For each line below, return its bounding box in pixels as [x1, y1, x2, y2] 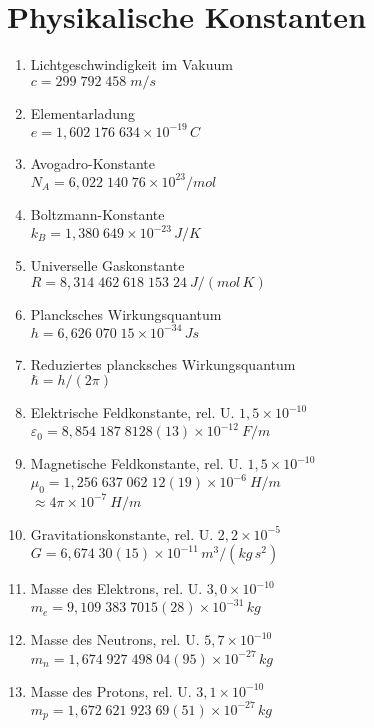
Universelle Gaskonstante [30, 255, 185, 275]
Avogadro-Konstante [30, 152, 155, 173]
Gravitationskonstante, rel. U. [30, 523, 214, 544]
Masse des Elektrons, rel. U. [30, 578, 203, 599]
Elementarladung [30, 102, 135, 123]
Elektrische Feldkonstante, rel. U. [30, 402, 235, 423]
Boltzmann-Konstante [30, 203, 165, 224]
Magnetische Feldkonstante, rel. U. [30, 453, 243, 474]
